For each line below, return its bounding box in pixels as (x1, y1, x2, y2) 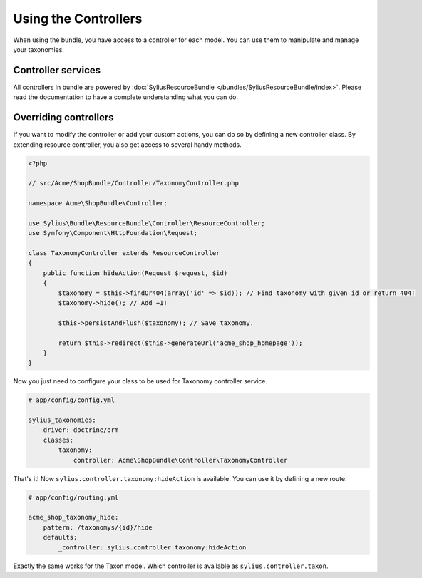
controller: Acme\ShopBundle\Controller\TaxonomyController (73, 456, 288, 464)
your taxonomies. (13, 45, 64, 53)
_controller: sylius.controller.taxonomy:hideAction (58, 543, 247, 552)
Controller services (13, 64, 101, 76)
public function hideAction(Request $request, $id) (43, 269, 228, 277)
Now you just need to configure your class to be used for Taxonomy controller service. (13, 377, 268, 386)
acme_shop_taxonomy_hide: (28, 513, 119, 522)
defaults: (43, 533, 78, 542)
